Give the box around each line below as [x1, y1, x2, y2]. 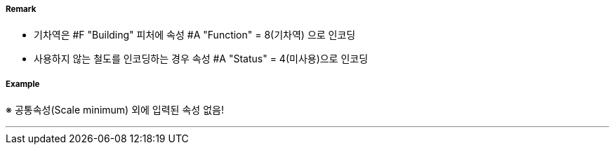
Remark [6, 4, 37, 14]
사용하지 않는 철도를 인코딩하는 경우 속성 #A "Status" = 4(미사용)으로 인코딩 [34, 53, 369, 65]
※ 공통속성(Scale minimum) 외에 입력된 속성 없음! [6, 104, 224, 116]
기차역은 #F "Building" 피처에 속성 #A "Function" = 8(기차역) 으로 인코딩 [34, 29, 356, 41]
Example [6, 79, 40, 89]
